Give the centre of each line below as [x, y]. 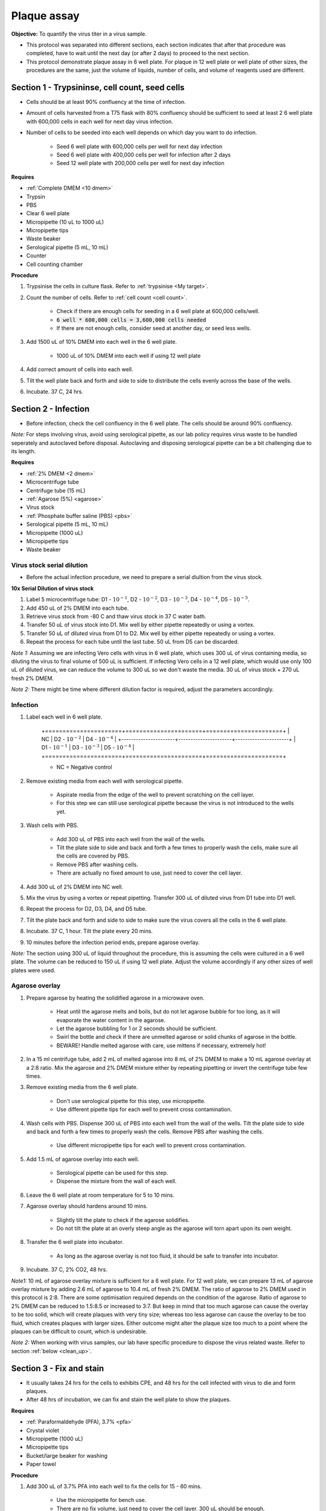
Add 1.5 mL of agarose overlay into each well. [83, 1159]
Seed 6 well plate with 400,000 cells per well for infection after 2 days [144, 155]
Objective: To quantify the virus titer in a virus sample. [79, 34]
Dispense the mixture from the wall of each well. [117, 1181]
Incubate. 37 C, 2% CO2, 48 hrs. [67, 1270]
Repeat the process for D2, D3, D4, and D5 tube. [87, 909]
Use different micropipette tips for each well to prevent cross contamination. [151, 1145]
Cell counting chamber [55, 264]
